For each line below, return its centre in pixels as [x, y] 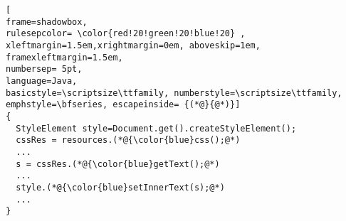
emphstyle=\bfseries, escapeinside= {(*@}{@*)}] [123, 105]
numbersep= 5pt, [44, 69]
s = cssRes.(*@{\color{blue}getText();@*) [118, 164]
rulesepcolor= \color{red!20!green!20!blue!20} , [126, 34]
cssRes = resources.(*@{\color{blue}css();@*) [128, 140]
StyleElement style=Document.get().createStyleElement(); [156, 128]
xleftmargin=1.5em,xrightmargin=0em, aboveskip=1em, [133, 45]
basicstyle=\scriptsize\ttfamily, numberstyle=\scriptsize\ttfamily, [174, 93]
